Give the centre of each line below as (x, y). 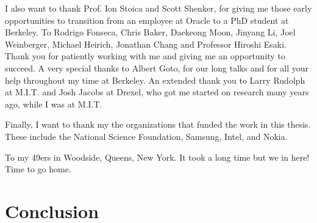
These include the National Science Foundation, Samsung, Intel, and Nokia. (146, 136)
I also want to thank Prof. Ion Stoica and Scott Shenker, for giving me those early (158, 8)
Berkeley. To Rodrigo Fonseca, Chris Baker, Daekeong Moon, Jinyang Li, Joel (150, 32)
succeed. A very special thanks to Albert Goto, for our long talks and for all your (157, 68)
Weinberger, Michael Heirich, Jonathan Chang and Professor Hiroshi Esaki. (146, 44)
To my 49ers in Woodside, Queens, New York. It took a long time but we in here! (157, 157)
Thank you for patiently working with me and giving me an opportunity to (145, 56)
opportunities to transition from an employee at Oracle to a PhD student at (147, 20)
